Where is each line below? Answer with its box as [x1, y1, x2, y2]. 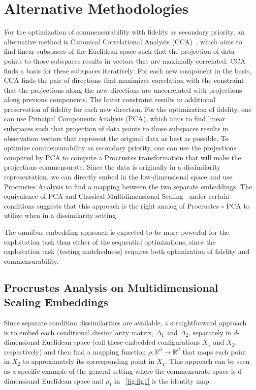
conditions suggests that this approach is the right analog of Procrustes [4, 200, 219, 211]
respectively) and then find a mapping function [4, 346, 146, 356]
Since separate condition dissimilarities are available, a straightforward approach [4, 317, 247, 327]
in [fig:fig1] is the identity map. [114, 375, 211, 386]
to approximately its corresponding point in [23, 356, 155, 366]
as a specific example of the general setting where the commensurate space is [4, 365, 236, 376]
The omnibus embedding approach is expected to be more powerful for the [4, 227, 229, 237]
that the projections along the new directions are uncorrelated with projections [4, 84, 242, 95]
